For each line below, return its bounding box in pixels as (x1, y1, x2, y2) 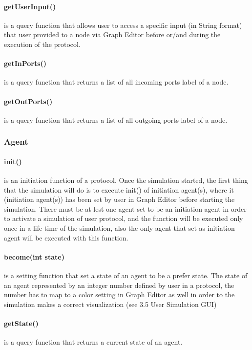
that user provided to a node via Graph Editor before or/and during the (4, 29, 221, 40)
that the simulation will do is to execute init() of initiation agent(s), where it (4, 184, 234, 195)
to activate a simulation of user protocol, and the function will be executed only (4, 213, 243, 223)
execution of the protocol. (4, 39, 81, 49)
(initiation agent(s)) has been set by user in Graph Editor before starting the (4, 194, 235, 204)
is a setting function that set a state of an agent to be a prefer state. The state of (4, 270, 248, 280)
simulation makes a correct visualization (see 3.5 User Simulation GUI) (4, 299, 217, 309)
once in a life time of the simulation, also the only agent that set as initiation (4, 222, 235, 233)
